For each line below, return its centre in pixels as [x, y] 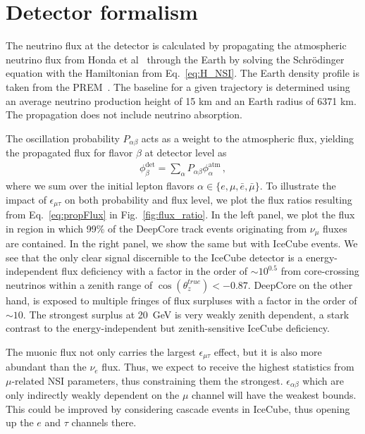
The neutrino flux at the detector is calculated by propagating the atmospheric [176, 45]
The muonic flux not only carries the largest [101, 351]
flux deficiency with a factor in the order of [155, 271]
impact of [26, 199]
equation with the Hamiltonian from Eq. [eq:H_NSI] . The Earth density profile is [183, 73]
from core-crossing [320, 271]
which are [323, 380]
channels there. [104, 422]
